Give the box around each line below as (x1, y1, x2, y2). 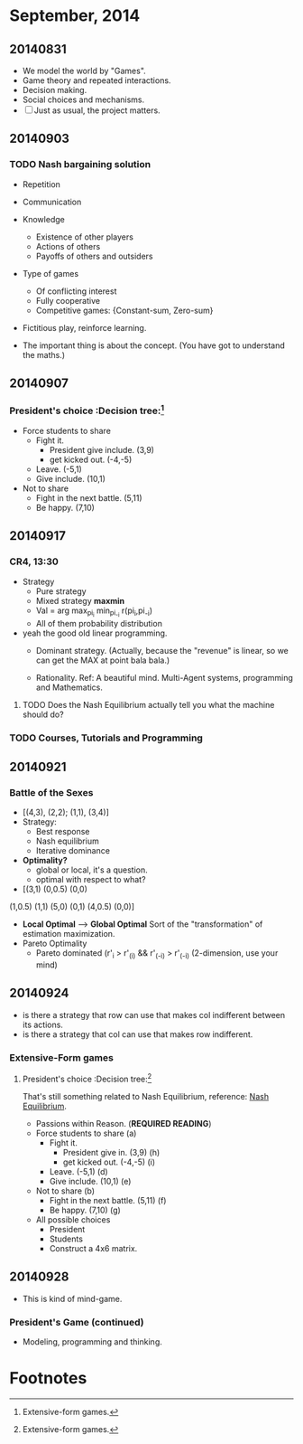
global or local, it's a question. (35, 864, 148, 875)
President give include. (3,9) (49, 444, 155, 455)
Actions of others (35, 241, 101, 251)
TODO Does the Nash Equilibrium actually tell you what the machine (22, 699, 275, 710)
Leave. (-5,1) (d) (49, 1166, 108, 1176)
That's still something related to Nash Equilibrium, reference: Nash (22, 1090, 269, 1101)
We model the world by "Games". (22, 65, 146, 76)
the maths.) (22, 349, 66, 360)
